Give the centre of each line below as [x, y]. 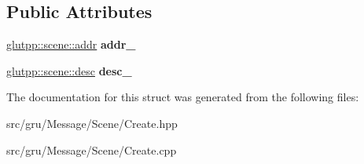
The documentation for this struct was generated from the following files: [183, 97]
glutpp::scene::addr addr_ [71, 44]
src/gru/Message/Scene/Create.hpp [92, 123]
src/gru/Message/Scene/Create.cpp [92, 149]
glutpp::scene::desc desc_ [69, 70]
